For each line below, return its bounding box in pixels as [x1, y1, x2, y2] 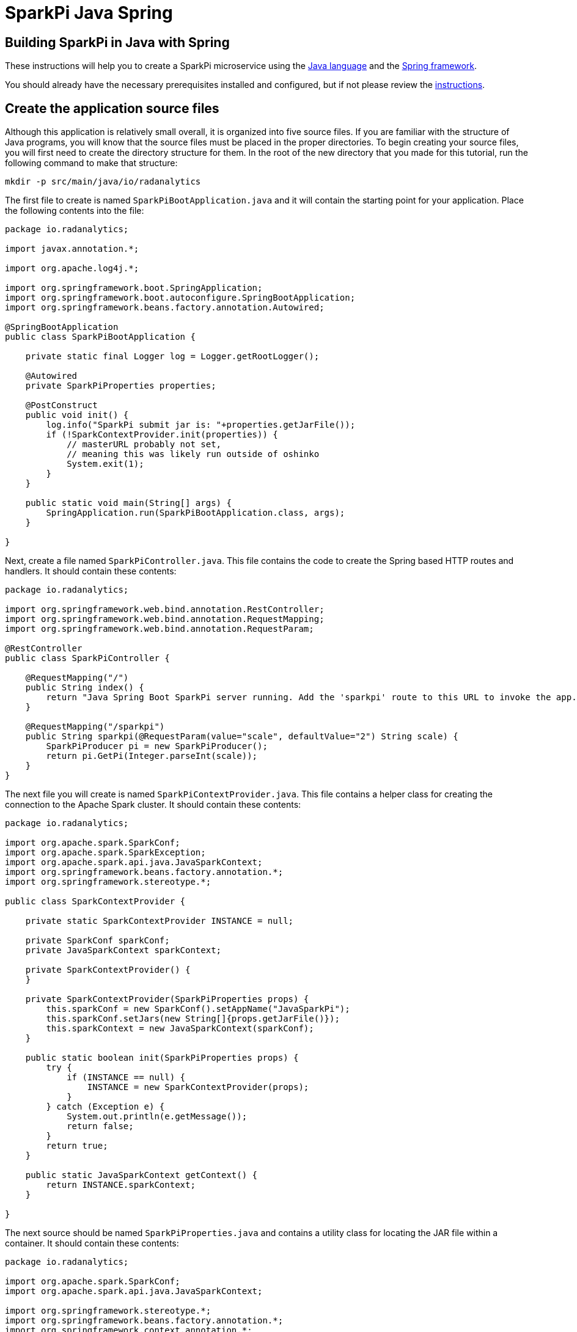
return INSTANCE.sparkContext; [46, 1180, 196, 1190]
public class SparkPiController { [5, 653, 170, 664]
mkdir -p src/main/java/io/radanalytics [5, 177, 201, 187]
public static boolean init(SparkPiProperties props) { [25, 1053, 299, 1063]
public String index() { [25, 682, 144, 693]
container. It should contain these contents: [5, 1238, 179, 1249]
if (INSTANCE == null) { [67, 1072, 186, 1083]
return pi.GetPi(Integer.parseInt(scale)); [46, 751, 258, 761]
